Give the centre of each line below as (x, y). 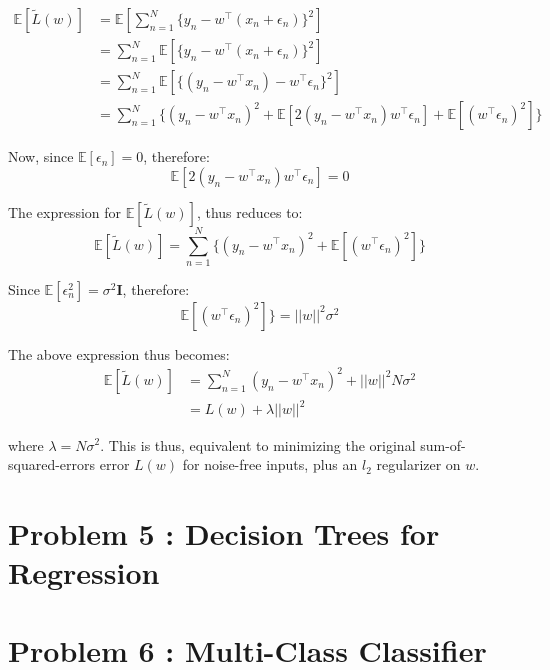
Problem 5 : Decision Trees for (224, 532)
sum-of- (443, 444)
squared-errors (52, 464)
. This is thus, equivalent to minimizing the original (258, 444)
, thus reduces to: (249, 211)
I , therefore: (153, 288)
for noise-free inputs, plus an (270, 464)
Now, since (41, 156)
